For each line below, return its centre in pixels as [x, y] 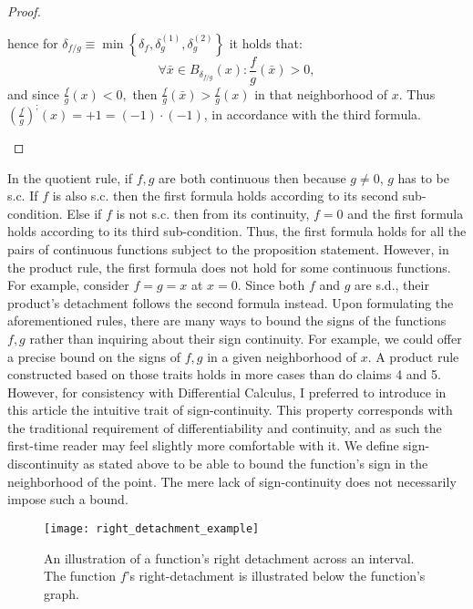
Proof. [24, 11]
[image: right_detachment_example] [152, 528]
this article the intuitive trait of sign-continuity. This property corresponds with [230, 410]
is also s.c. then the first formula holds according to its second [226, 196]
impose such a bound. [68, 499]
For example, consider [68, 285]
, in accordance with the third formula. [312, 114]
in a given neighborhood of [282, 356]
